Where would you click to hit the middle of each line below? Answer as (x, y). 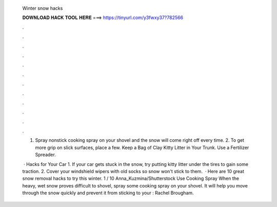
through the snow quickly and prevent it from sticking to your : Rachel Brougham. (108, 193)
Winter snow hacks (43, 8)
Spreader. (45, 155)
